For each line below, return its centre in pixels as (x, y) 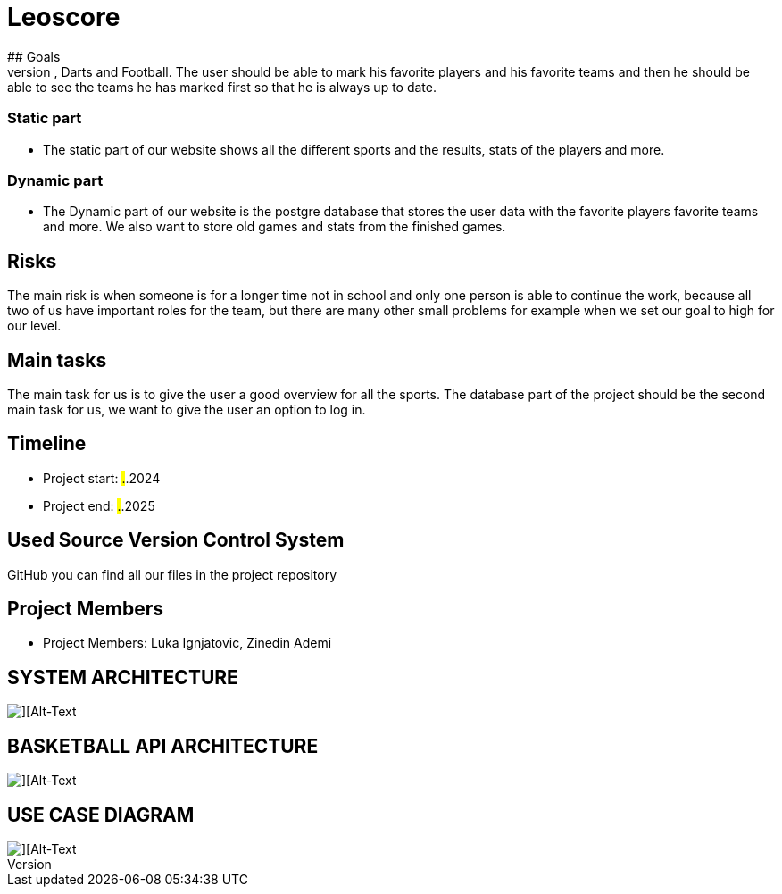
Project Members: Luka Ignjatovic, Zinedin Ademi (187, 643)
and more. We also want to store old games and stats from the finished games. (275, 227)
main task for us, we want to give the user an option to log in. (187, 409)
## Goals (34, 56)
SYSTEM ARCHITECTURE (123, 677)
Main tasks (57, 360)
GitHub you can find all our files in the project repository (172, 574)
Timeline (47, 444)
